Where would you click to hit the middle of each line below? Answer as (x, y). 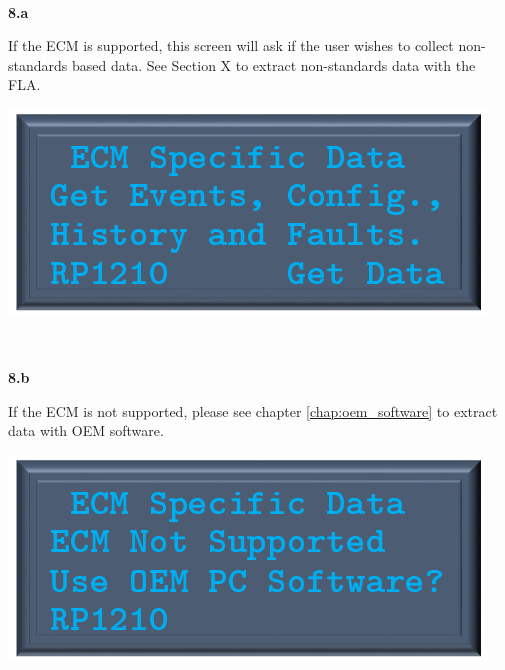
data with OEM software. (86, 430)
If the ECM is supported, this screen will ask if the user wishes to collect (231, 45)
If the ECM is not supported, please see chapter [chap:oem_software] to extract (253, 410)
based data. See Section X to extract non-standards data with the (273, 64)
